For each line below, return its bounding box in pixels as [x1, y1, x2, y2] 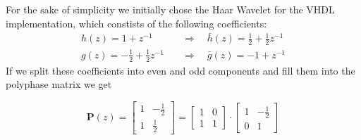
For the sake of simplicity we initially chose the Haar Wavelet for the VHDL [6, 2, 335, 16]
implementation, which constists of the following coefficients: [6, 15, 267, 30]
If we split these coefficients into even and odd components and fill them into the [6, 63, 355, 77]
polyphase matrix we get [6, 77, 112, 91]
